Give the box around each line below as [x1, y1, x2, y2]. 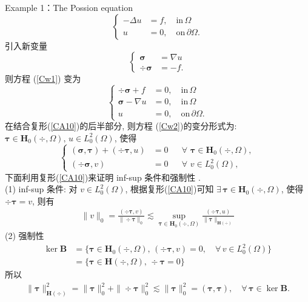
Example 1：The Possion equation [5, 1, 133, 13]
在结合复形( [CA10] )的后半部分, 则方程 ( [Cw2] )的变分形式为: [5, 119, 237, 132]
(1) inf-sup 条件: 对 [5, 183, 78, 195]
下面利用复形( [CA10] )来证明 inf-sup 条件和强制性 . [5, 170, 201, 183]
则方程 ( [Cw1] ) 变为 [5, 72, 81, 85]
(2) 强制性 [5, 229, 44, 241]
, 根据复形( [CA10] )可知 [125, 183, 214, 195]
